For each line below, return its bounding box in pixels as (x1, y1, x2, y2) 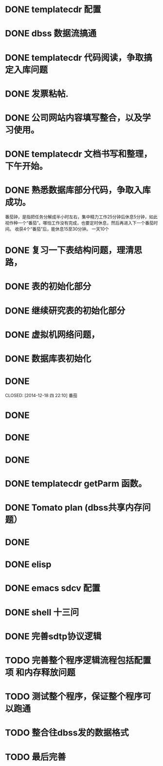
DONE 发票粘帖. (5, 88, 69, 99)
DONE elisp (5, 559, 52, 570)
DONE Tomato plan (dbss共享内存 (5, 502, 143, 513)
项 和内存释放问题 (5, 667, 75, 678)
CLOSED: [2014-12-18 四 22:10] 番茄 (5, 392, 78, 398)
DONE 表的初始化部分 (5, 281, 91, 292)
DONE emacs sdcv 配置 (5, 583, 101, 594)
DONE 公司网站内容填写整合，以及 (5, 112, 143, 123)
